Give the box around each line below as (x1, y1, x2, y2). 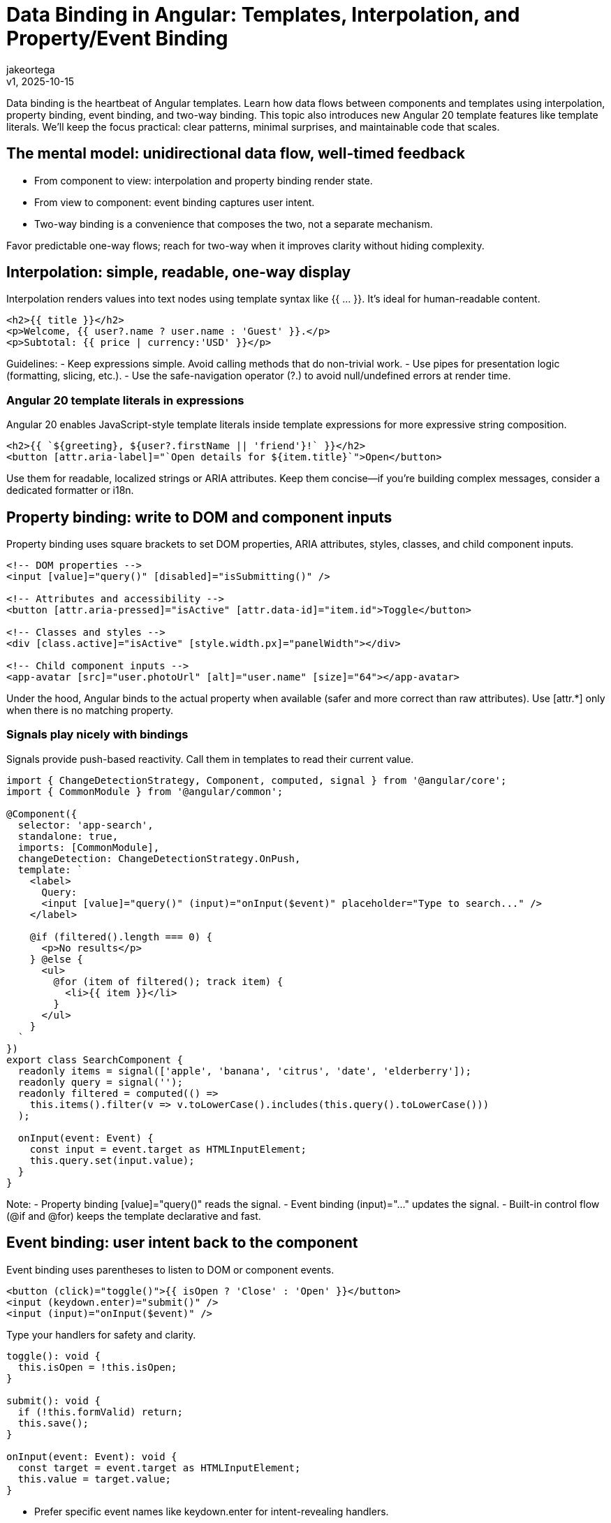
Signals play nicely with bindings (6, 727, 189, 742)
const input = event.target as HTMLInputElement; (29, 1143, 307, 1155)
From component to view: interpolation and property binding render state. (34, 174, 373, 187)
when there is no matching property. (6, 704, 173, 717)
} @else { (29, 953, 83, 965)
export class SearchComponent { (6, 1054, 183, 1065)
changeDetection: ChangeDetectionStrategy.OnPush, (17, 852, 301, 864)
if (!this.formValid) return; (17, 1406, 183, 1418)
